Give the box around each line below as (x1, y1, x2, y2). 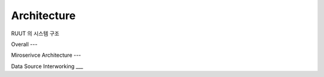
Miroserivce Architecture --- (11, 51, 81, 59)
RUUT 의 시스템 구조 (11, 30, 59, 37)
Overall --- (11, 41, 38, 48)
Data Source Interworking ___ (11, 63, 83, 70)
